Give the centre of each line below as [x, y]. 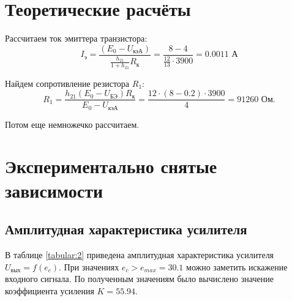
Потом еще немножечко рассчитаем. [72, 124]
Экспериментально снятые [111, 166]
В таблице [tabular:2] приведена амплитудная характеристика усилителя [140, 255]
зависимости [54, 190]
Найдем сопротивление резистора [67, 83]
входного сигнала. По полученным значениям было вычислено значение [139, 279]
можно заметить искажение [237, 266]
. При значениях [89, 266]
